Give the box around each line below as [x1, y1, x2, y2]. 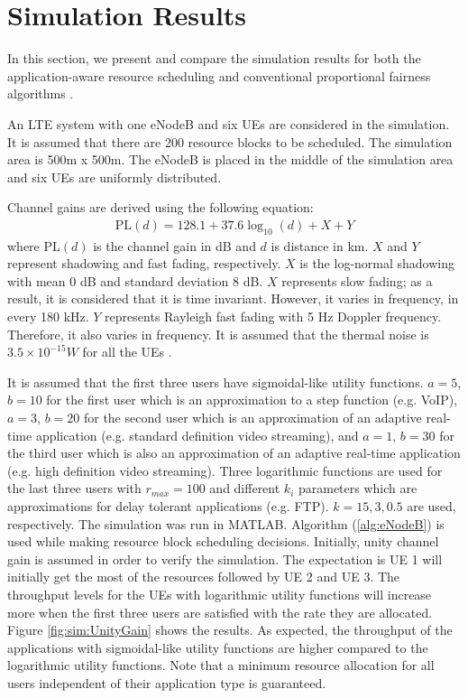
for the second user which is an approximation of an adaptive [83, 408, 422, 427]
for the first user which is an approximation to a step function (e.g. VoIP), [46, 390, 458, 409]
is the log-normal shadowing [299, 254, 455, 273]
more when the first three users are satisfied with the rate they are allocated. [7, 602, 433, 621]
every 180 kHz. [7, 307, 89, 326]
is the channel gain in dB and [93, 236, 256, 255]
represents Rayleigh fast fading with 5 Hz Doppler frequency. [105, 307, 442, 326]
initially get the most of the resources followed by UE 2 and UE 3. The [7, 567, 400, 586]
